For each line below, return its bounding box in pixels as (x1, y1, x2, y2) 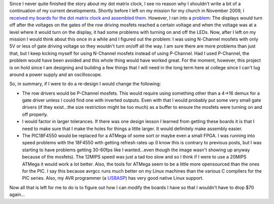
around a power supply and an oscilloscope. (9, 71, 102, 77)
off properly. (22, 111, 48, 117)
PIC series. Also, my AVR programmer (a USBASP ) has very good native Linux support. (22, 175, 204, 181)
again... (9, 191, 25, 197)
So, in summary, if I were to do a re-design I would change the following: (9, 81, 161, 87)
